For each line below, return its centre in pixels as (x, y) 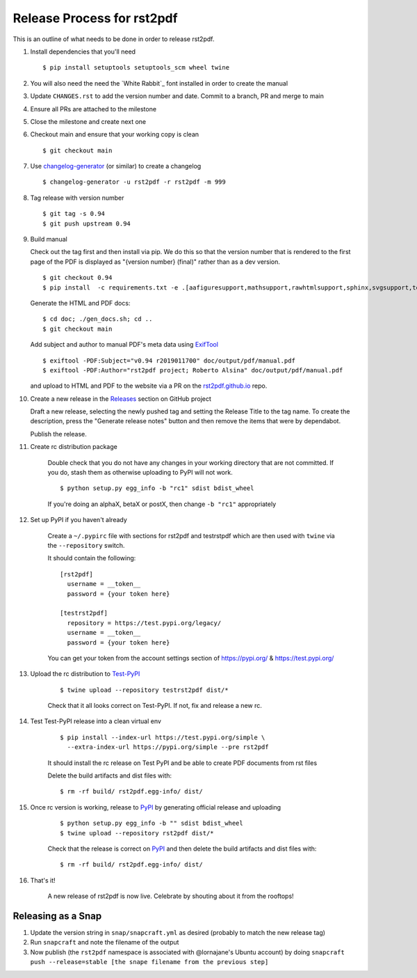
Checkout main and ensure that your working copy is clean (115, 134)
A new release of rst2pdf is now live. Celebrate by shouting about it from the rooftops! (171, 896)
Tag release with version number (77, 198)
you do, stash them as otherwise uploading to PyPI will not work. (140, 473)
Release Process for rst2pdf (95, 18)
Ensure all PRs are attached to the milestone (93, 109)
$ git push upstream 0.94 (87, 223)
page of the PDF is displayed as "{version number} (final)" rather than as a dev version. (155, 262)
